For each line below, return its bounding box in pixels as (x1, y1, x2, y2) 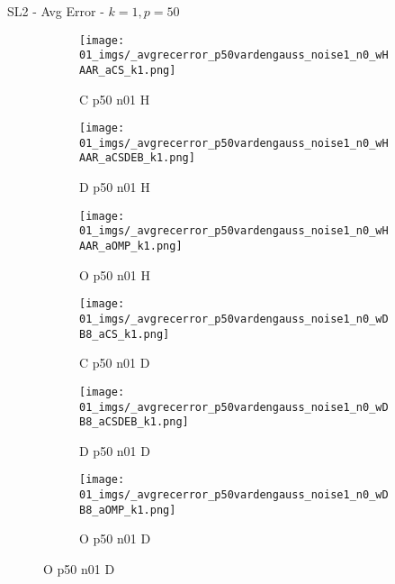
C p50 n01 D (79, 353, 150, 372)
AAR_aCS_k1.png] (79, 63, 176, 77)
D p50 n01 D (79, 441, 150, 460)
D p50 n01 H (79, 178, 150, 196)
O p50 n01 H (79, 265, 150, 284)
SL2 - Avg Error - (7, 2, 104, 20)
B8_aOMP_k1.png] (79, 503, 176, 516)
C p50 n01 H (79, 89, 150, 108)
